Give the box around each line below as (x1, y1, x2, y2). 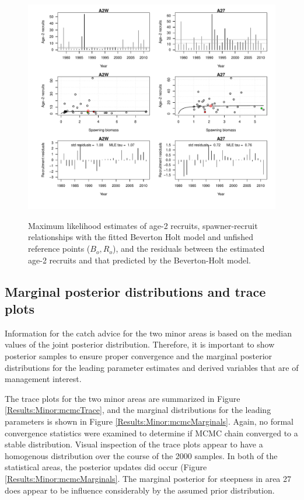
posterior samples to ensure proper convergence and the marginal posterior (5, 350, 272, 362)
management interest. (5, 373, 82, 385)
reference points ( (28, 242, 90, 255)
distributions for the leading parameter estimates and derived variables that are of (5, 361, 299, 373)
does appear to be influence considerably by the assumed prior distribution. (5, 484, 275, 496)
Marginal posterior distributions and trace (5, 282, 266, 300)
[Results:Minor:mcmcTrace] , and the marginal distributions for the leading (5, 404, 271, 416)
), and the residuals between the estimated (112, 242, 265, 255)
